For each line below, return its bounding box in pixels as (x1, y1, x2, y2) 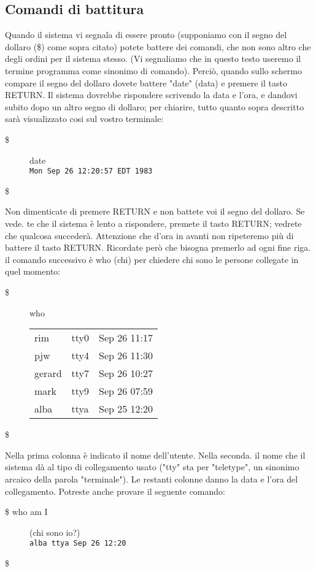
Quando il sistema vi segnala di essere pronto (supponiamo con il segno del (5, 28, 287, 41)
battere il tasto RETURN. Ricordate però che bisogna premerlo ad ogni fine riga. (5, 241, 311, 254)
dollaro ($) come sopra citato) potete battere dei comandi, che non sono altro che (5, 40, 311, 53)
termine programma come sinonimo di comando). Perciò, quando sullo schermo (5, 64, 302, 77)
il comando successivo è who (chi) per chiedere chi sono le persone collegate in (5, 253, 299, 265)
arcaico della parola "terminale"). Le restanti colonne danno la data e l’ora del (5, 472, 298, 485)
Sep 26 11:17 (99, 330, 153, 345)
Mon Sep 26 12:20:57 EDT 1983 (29, 167, 153, 176)
